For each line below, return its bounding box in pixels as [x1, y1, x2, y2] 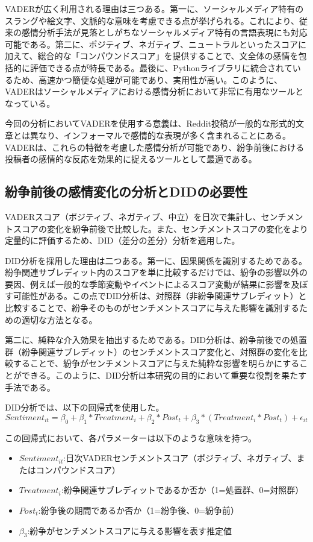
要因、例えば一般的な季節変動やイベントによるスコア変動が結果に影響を [5, 277, 291, 290]
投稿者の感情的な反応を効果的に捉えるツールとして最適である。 [5, 153, 257, 165]
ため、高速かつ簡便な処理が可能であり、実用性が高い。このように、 [13, 73, 282, 86]
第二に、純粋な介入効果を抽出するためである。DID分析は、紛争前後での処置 [5, 333, 307, 346]
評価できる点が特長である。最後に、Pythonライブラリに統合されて [29, 61, 293, 74]
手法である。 [5, 380, 55, 393]
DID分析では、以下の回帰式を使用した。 [5, 401, 164, 414]
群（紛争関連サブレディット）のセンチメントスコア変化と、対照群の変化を [5, 345, 299, 358]
